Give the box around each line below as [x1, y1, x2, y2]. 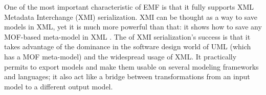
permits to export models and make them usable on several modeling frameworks [4, 61, 259, 72]
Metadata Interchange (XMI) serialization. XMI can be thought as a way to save [4, 11, 257, 22]
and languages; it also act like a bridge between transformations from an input [4, 71, 250, 82]
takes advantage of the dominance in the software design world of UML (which [4, 41, 251, 52]
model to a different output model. [4, 81, 113, 91]
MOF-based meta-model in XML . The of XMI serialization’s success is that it [4, 31, 251, 42]
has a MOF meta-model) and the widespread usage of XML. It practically [4, 51, 237, 61]
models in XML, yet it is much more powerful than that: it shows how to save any [4, 21, 262, 32]
